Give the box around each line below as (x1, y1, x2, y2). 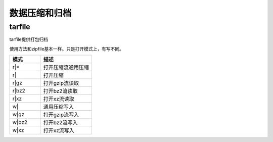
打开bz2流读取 (43, 87, 78, 94)
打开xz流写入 (43, 127, 74, 134)
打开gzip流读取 (43, 80, 79, 87)
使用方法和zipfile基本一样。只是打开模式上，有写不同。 (9, 45, 124, 52)
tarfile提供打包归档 (9, 36, 49, 42)
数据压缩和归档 (9, 8, 72, 19)
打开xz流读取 (43, 96, 74, 103)
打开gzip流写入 (43, 111, 79, 118)
